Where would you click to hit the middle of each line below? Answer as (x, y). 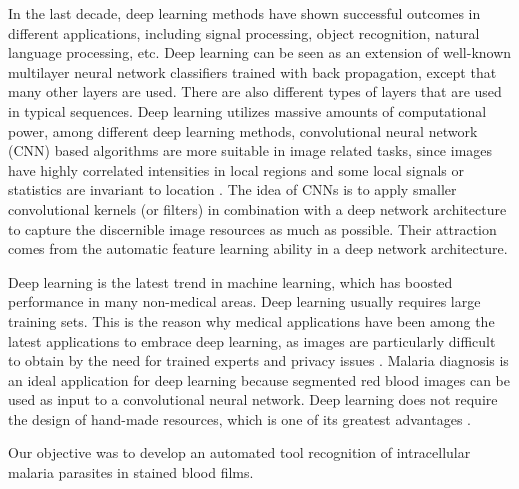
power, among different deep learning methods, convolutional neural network (243, 130)
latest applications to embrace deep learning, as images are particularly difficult (252, 340)
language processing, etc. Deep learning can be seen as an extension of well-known (260, 52)
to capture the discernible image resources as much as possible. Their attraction (252, 228)
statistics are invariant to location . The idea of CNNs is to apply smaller (232, 189)
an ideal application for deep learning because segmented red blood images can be (259, 379)
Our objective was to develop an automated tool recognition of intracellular (239, 452)
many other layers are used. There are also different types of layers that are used (255, 91)
